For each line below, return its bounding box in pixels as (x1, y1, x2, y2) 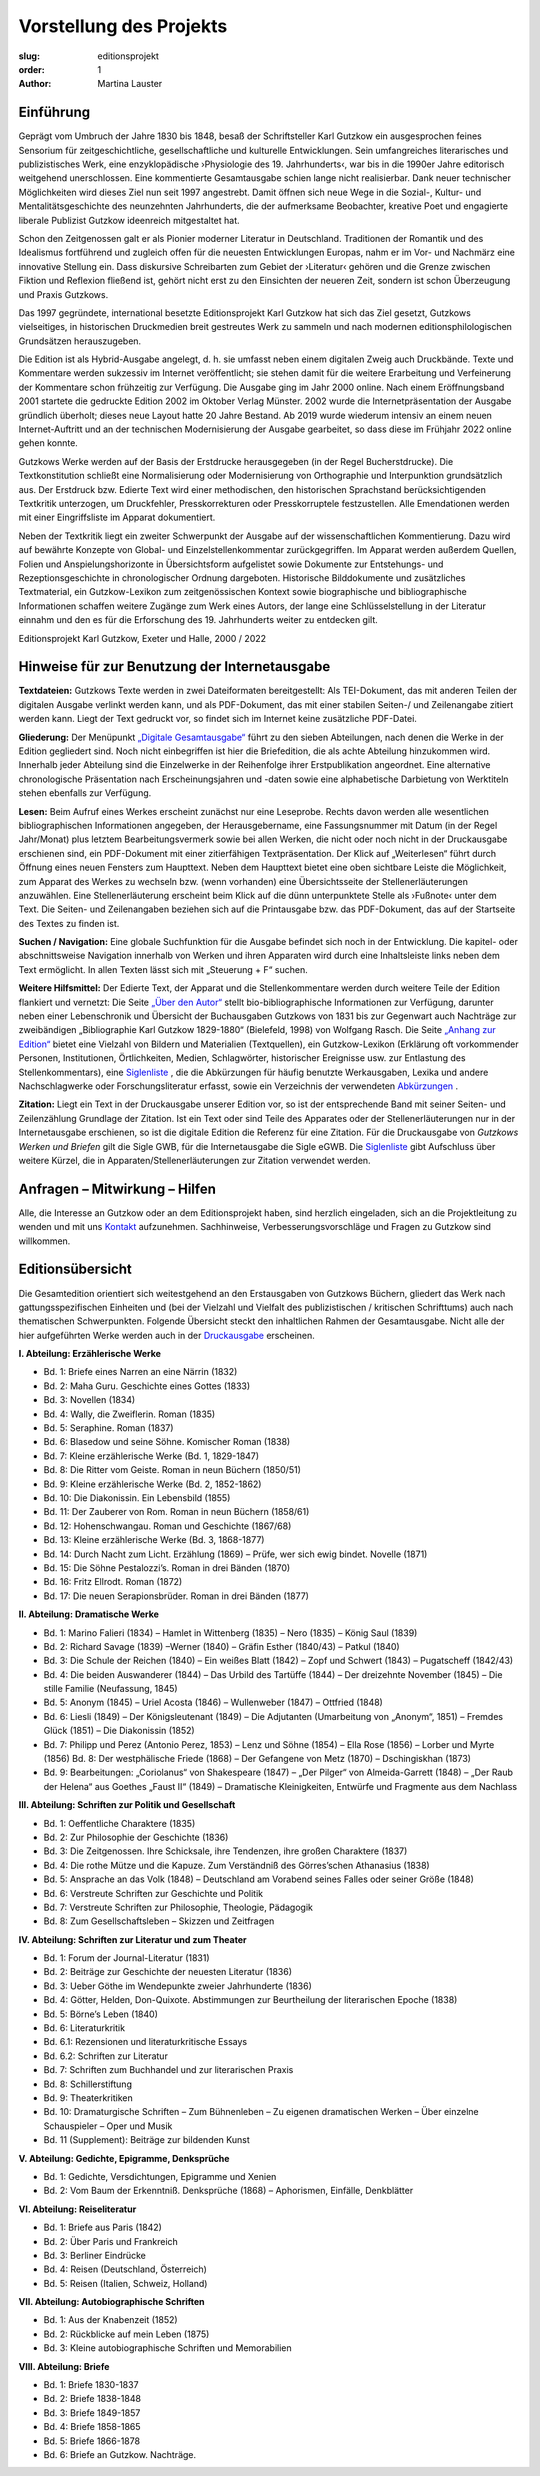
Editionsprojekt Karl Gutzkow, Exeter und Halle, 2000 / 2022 (18, 632, 267, 644)
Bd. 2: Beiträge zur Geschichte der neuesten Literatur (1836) (43, 1966, 293, 1978)
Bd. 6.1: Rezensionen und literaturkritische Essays (43, 2036, 248, 2048)
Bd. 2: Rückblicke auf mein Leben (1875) (43, 2328, 210, 2340)
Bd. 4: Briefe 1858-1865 (43, 2421, 141, 2433)
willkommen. (18, 1235, 71, 1247)
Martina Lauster (97, 78, 163, 90)
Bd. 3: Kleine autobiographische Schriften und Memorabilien (43, 2342, 292, 2354)
